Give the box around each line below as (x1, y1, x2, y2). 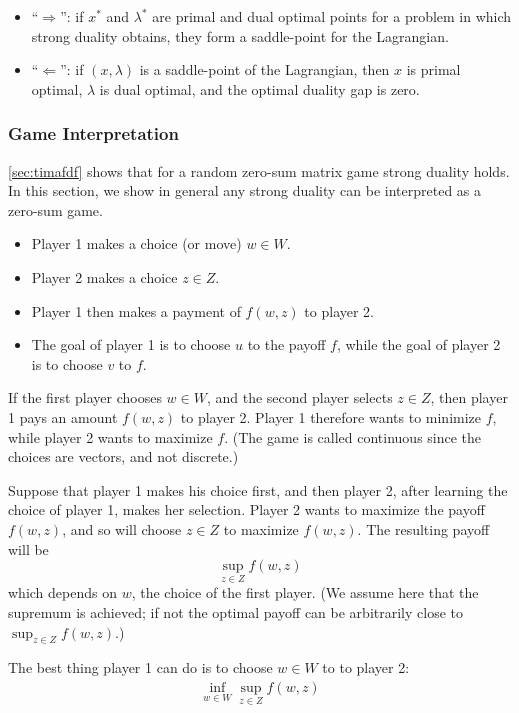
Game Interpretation (8, 121, 179, 146)
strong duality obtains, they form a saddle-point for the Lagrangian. (31, 25, 449, 46)
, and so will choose (62, 518, 182, 539)
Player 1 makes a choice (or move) (31, 233, 242, 254)
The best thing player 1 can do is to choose (8, 657, 273, 678)
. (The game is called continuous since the (224, 426, 482, 447)
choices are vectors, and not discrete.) (8, 446, 239, 467)
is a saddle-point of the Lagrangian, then (139, 59, 390, 80)
